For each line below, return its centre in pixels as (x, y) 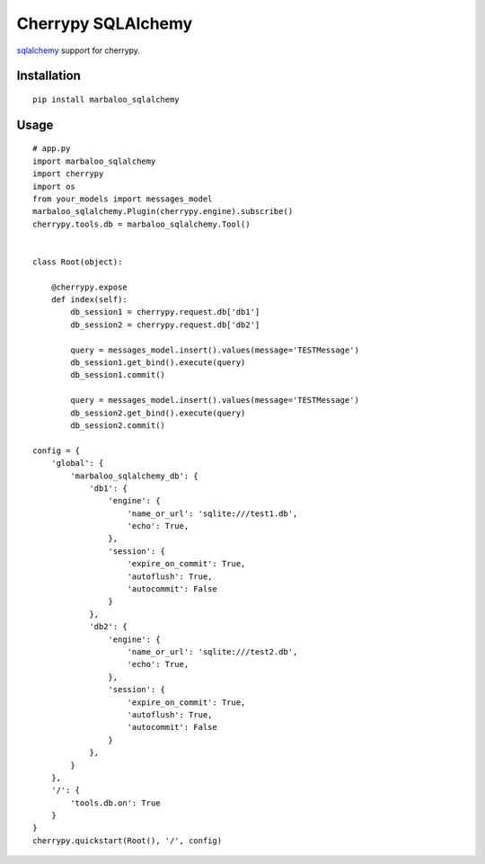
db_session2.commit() (118, 425)
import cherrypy (68, 174)
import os (54, 186)
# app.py (52, 149)
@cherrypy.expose (89, 287)
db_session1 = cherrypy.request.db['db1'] (165, 312)
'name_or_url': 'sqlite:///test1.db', (212, 513)
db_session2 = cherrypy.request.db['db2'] (165, 325)
